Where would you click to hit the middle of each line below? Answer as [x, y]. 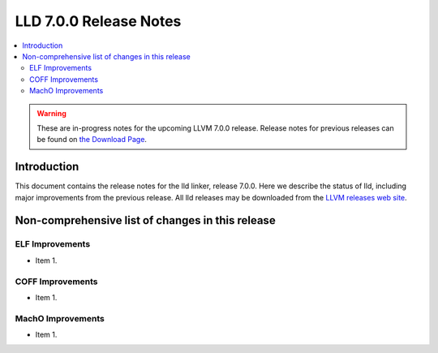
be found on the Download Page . [92, 140]
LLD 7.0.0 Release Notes [98, 21]
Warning [52, 113]
